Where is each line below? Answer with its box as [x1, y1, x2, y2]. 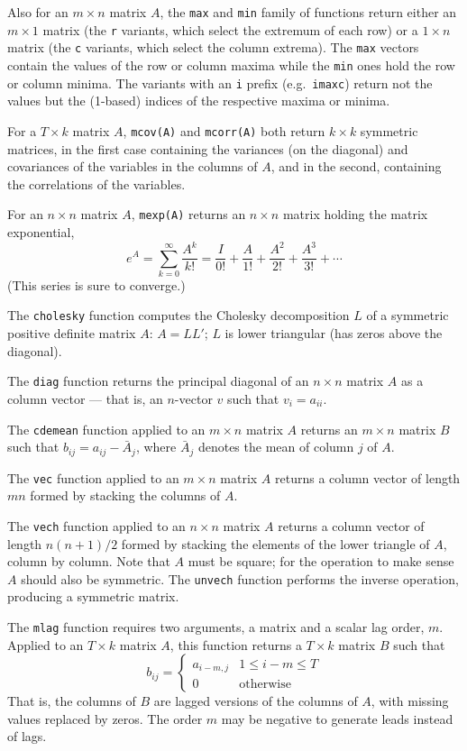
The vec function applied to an [7, 468, 179, 487]
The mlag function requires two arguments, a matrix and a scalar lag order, [7, 618, 425, 636]
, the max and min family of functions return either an [160, 3, 457, 21]
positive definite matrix [7, 324, 136, 343]
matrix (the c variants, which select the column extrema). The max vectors [7, 38, 419, 57]
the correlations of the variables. [7, 174, 186, 193]
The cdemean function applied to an [7, 419, 206, 438]
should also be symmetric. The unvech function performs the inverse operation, [21, 569, 459, 588]
